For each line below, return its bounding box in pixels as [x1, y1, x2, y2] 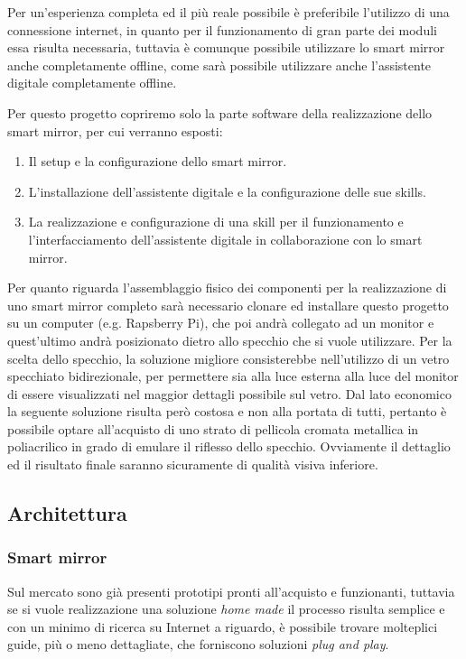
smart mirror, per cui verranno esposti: [7, 121, 223, 140]
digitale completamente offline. [7, 73, 177, 92]
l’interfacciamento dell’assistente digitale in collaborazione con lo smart [28, 229, 423, 248]
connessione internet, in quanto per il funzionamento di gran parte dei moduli [7, 20, 437, 39]
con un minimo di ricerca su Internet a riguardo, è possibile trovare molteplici [7, 617, 438, 636]
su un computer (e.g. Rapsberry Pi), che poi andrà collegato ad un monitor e [7, 313, 434, 332]
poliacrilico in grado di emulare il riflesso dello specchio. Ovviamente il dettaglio [7, 437, 451, 456]
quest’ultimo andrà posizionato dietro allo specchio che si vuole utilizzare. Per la [7, 330, 452, 349]
